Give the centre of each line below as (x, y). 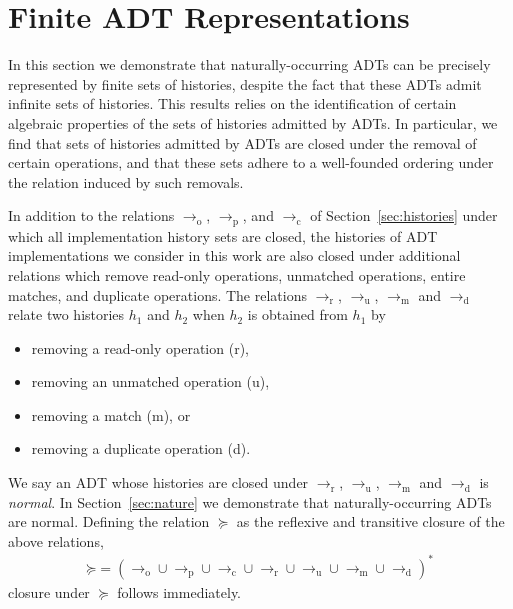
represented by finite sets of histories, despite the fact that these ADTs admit (245, 83)
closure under (49, 591)
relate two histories (66, 314)
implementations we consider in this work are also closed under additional (234, 255)
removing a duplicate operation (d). (141, 448)
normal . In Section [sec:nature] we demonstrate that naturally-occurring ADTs (250, 501)
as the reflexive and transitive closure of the (370, 521)
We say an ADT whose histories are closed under (158, 482)
